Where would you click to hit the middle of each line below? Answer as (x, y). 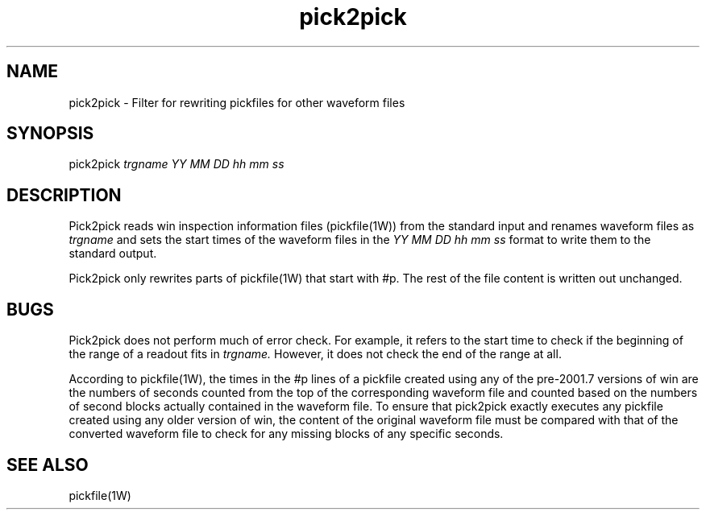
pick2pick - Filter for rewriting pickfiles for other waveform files (237, 102)
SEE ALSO (48, 464)
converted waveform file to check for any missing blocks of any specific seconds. (286, 434)
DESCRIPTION (64, 195)
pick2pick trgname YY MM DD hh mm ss (176, 164)
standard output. (113, 254)
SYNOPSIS (50, 134)
